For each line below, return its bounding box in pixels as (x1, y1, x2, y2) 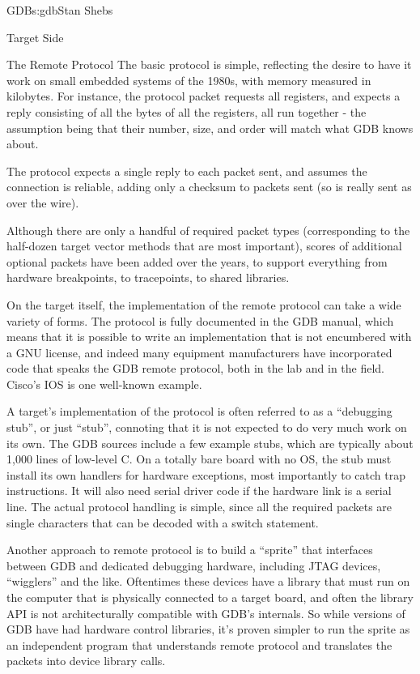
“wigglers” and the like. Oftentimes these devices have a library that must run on (6, 573, 410, 590)
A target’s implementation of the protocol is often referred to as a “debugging (6, 403, 392, 420)
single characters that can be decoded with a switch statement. (6, 514, 319, 531)
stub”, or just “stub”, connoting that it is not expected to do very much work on (6, 419, 407, 436)
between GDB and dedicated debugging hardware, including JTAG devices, (6, 557, 381, 574)
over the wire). (6, 194, 79, 211)
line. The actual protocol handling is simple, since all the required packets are (6, 498, 392, 515)
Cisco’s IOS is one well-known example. (6, 375, 202, 392)
